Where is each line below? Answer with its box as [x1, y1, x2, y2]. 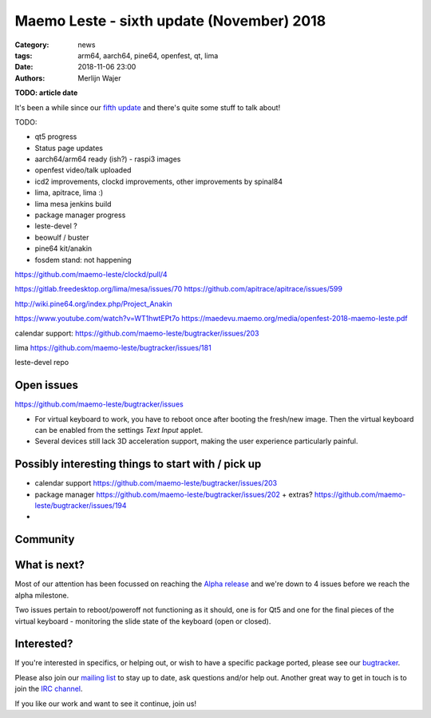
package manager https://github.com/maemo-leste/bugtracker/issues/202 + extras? [34, 490, 313, 499]
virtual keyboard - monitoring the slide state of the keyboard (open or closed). [14, 616, 271, 626]
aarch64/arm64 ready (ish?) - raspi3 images [34, 154, 181, 164]
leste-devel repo [14, 358, 69, 367]
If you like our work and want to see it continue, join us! [14, 699, 197, 708]
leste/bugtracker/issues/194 [34, 501, 127, 510]
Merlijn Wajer [77, 73, 121, 83]
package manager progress [34, 210, 126, 220]
